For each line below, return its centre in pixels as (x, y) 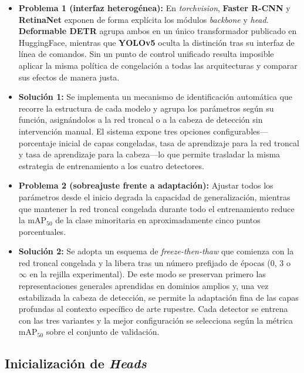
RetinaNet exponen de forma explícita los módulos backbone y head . (143, 19)
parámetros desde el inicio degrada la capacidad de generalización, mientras (154, 196)
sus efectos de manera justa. (69, 77)
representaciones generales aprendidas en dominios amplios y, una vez (143, 286)
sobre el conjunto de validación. (103, 332)
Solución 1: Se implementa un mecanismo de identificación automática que (156, 97)
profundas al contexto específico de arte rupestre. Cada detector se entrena (153, 309)
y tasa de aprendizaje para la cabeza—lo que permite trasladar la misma (149, 154)
